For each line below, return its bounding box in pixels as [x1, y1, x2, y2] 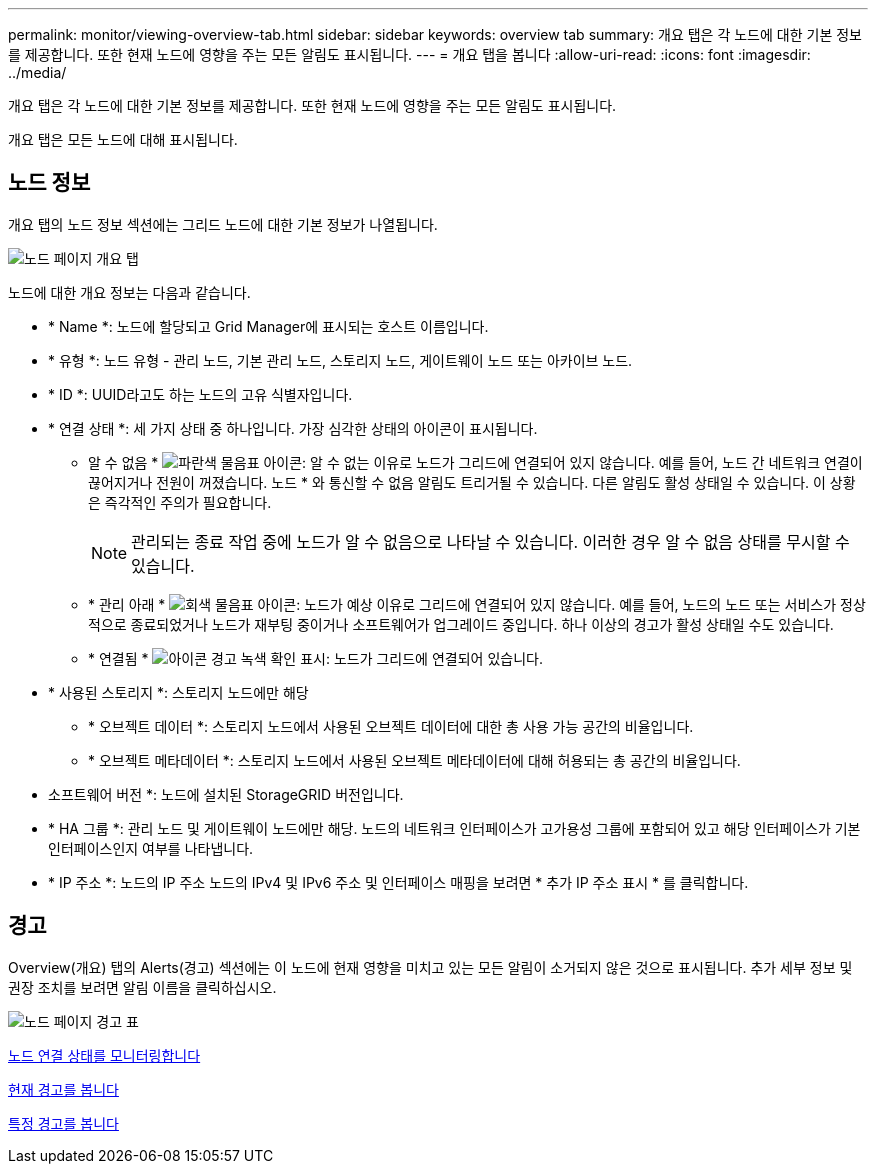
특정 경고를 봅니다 [8, 1114, 119, 1132]
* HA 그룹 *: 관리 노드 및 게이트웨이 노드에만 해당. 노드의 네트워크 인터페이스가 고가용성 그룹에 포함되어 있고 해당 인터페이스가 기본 [48, 819, 861, 837]
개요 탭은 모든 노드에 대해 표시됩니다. [8, 131, 238, 148]
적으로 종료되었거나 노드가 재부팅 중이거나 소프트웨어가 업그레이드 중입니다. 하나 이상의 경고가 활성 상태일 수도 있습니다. [88, 615, 834, 633]
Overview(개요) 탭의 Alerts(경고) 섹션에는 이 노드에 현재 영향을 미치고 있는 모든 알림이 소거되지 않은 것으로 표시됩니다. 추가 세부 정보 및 [8, 958, 853, 976]
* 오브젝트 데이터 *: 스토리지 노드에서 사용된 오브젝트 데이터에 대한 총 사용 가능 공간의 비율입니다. [88, 717, 694, 735]
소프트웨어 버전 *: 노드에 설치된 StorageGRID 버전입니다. [48, 785, 404, 803]
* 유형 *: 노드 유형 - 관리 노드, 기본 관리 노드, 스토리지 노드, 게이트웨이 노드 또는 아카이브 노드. [48, 351, 633, 369]
